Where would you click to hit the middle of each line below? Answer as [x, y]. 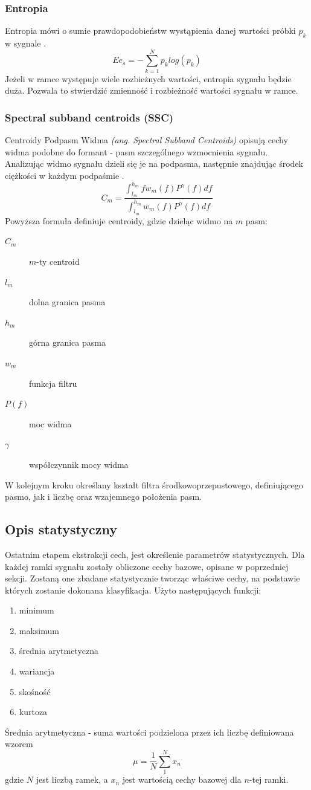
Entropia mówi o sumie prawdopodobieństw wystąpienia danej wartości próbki [150, 31]
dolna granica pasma [67, 302]
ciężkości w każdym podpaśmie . [65, 175]
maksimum [39, 630]
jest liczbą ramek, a [72, 779]
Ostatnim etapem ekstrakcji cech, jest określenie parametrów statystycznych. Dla [155, 554]
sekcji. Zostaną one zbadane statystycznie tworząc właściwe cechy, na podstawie [152, 578]
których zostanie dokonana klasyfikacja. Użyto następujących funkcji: [133, 590]
